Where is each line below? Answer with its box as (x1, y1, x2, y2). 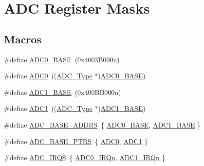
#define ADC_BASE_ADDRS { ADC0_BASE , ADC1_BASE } (4, 119, 201, 129)
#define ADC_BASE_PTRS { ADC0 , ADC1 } (4, 136, 148, 146)
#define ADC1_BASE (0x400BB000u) (4, 87, 121, 97)
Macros (4, 31, 41, 46)
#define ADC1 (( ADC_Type (4, 103, 93, 113)
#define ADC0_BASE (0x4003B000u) (4, 54, 120, 64)
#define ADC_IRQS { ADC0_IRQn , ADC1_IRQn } (4, 152, 166, 163)
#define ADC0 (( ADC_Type (4, 71, 93, 81)
